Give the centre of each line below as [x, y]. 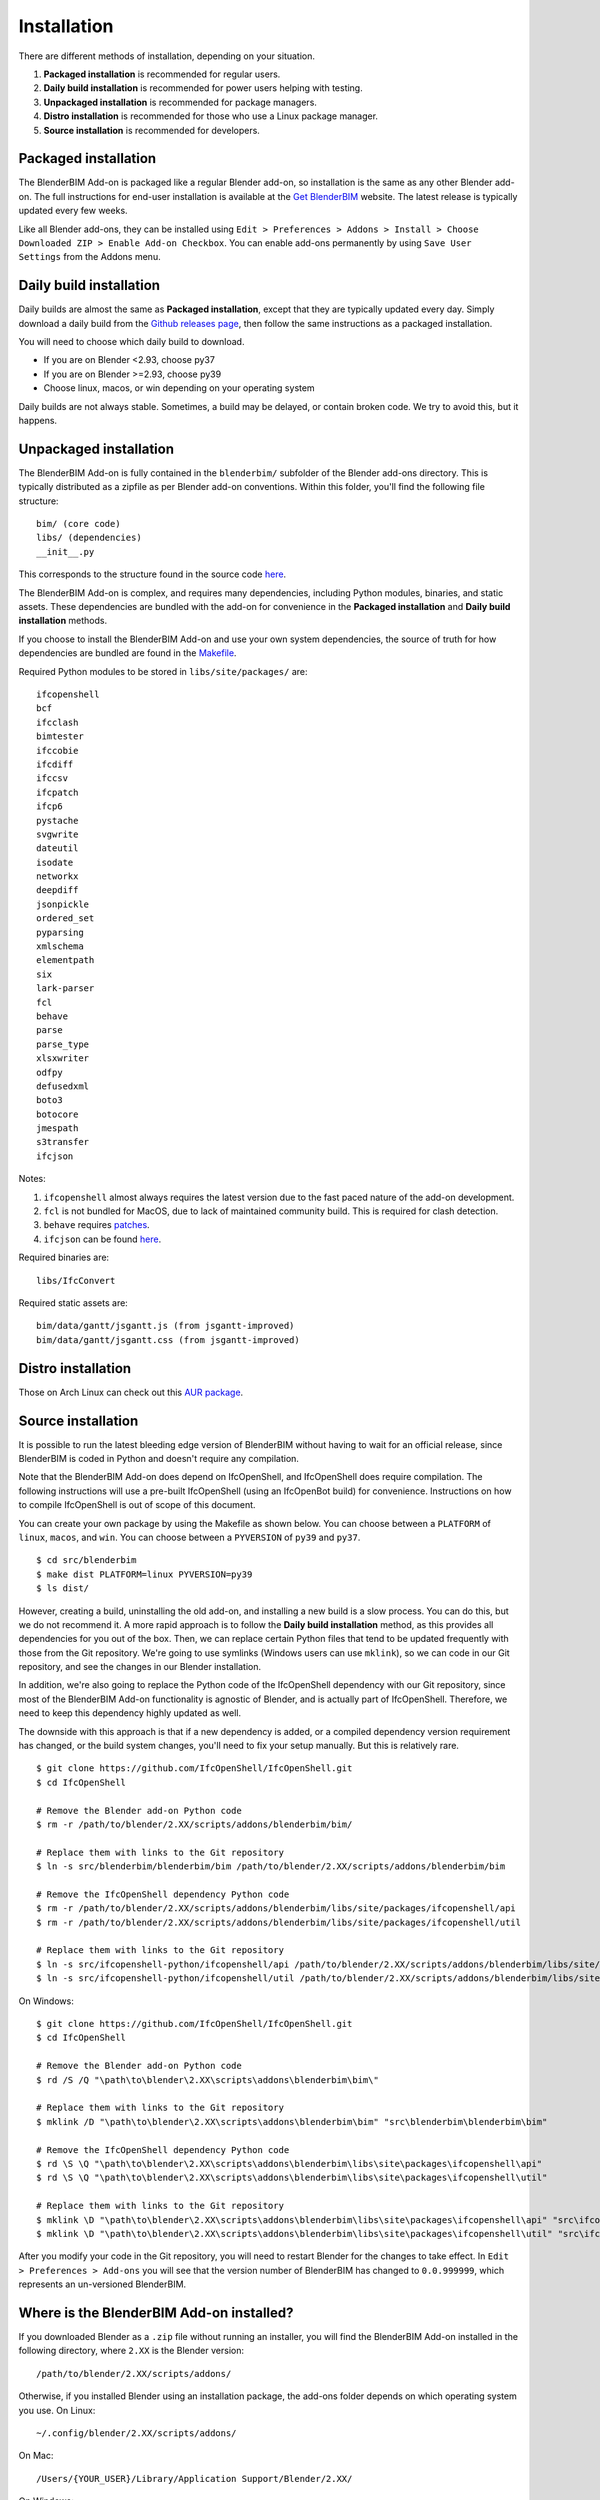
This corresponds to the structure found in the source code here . [152, 574]
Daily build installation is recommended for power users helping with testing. [203, 88]
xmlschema [60, 946]
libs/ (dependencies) [89, 538]
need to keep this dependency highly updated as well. [130, 1713]
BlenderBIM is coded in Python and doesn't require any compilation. [159, 1458]
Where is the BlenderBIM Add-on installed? [156, 2312]
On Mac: [36, 2456]
